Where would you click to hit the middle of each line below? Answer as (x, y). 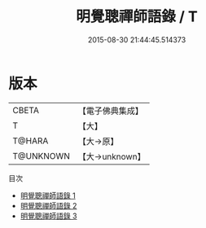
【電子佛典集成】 (111, 111)
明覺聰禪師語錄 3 (48, 216)
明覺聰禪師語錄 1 (48, 195)
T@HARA (31, 141)
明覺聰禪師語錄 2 (48, 205)
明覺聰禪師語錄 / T (137, 17)
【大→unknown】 (112, 156)
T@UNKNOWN (42, 156)
